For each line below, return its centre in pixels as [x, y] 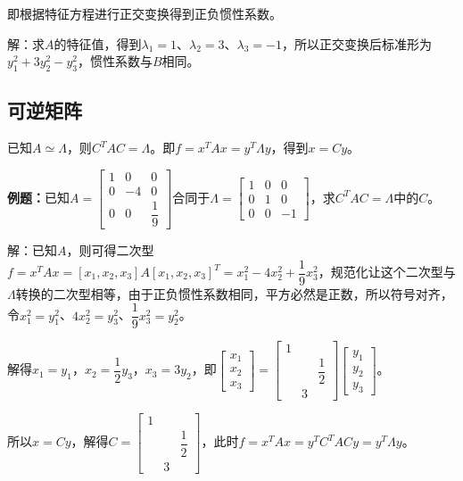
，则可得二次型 [110, 249]
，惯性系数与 [115, 61]
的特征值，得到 [98, 43]
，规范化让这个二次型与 [387, 271]
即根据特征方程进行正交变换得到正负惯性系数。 [145, 13]
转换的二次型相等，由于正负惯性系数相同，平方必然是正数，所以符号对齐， [234, 293]
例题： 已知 [38, 197]
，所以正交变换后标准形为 [356, 43]
